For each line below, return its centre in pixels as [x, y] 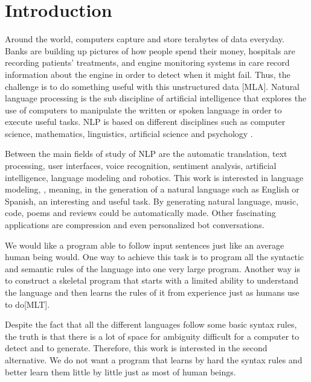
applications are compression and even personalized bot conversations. [135, 225]
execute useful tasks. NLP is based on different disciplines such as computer [145, 122]
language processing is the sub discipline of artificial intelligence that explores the [156, 98]
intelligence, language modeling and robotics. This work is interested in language [154, 177]
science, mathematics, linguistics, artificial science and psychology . [129, 133]
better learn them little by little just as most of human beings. [120, 371]
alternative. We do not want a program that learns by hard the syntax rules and [154, 359]
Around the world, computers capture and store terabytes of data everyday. [145, 39]
